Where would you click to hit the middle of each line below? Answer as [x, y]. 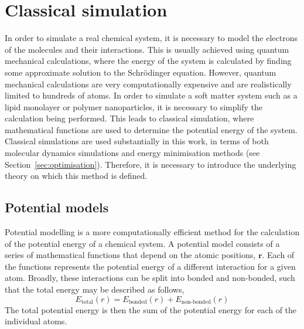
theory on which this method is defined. [76, 176]
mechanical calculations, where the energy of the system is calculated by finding [148, 61]
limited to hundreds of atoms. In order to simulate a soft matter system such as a [151, 95]
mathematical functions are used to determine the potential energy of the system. [151, 129]
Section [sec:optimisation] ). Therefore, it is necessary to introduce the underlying [151, 164]
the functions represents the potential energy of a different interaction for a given [150, 266]
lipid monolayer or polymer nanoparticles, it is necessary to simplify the [134, 106]
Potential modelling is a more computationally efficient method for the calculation [152, 232]
